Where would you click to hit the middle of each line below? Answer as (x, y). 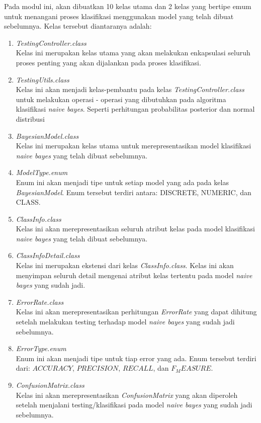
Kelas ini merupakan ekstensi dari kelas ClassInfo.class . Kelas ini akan (125, 265)
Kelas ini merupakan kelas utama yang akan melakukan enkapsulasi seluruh (133, 53)
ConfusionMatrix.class (50, 385)
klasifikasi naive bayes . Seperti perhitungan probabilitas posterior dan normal (135, 109)
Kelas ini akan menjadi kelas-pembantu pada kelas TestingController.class (130, 89)
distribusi (30, 118)
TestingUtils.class (42, 79)
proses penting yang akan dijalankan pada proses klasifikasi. (108, 62)
